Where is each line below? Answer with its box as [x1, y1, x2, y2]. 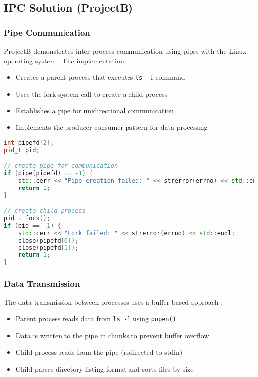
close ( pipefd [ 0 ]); [18, 237, 79, 244]
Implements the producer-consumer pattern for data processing [15, 122, 208, 132]
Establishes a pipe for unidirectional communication [15, 105, 174, 116]
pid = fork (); [4, 214, 51, 222]
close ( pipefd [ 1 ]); [18, 244, 79, 251]
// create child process [4, 207, 86, 215]
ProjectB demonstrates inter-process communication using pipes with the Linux [4, 46, 247, 56]
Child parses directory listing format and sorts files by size [15, 363, 193, 374]
